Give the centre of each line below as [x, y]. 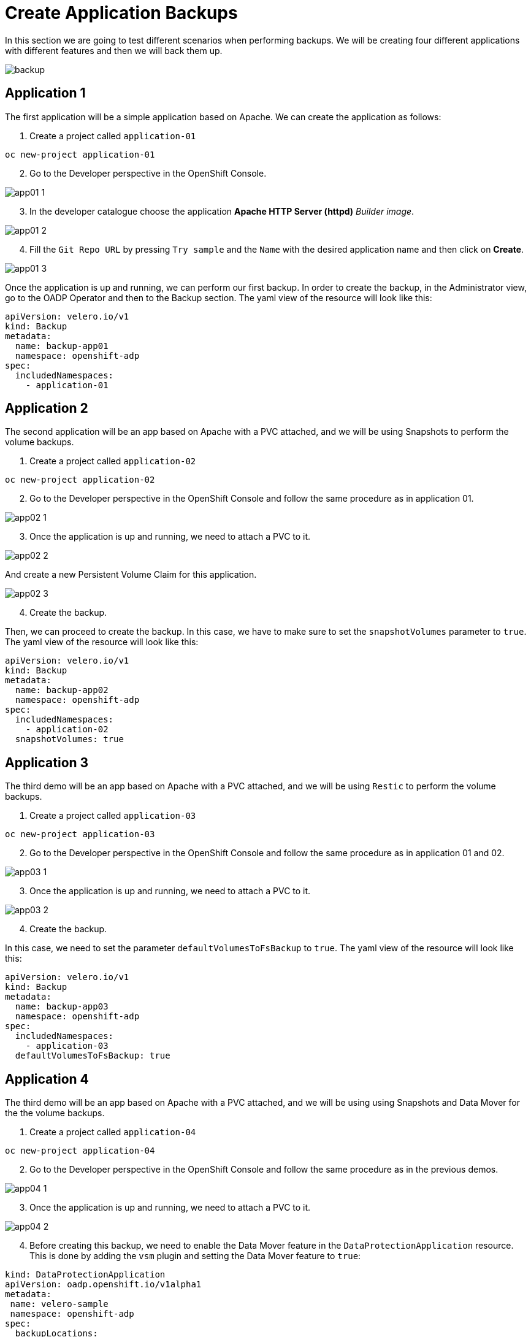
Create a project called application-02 [113, 461]
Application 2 [47, 408]
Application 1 [45, 93]
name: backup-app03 [62, 1007]
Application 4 [47, 1079]
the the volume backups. [55, 1113]
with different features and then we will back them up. [114, 50]
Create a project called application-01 [113, 136]
